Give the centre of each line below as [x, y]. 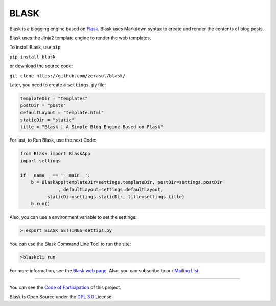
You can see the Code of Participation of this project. [65, 287]
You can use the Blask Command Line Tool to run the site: [70, 244]
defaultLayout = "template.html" [62, 113]
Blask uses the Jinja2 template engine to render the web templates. [80, 38]
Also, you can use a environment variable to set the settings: [73, 217]
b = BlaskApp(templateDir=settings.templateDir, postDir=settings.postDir [126, 182]
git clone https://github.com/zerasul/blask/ [67, 76]
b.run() [41, 204]
